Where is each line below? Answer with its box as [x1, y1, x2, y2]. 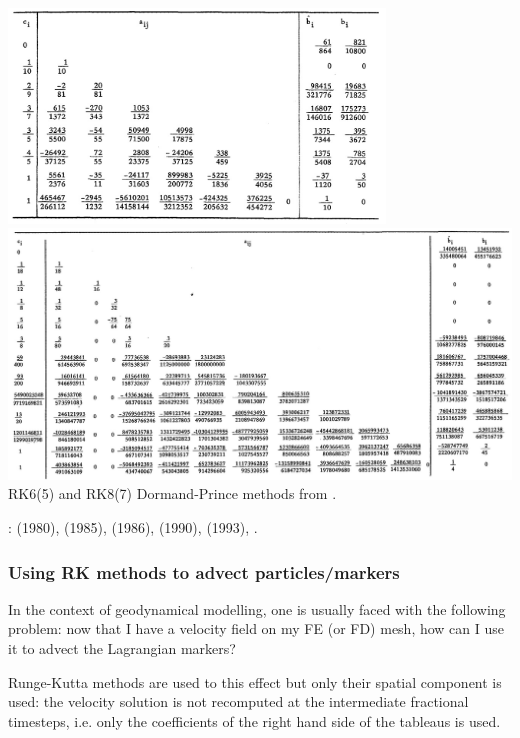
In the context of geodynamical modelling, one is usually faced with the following [8, 598, 506, 619]
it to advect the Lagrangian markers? [8, 638, 236, 659]
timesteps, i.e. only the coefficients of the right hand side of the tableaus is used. [8, 710, 501, 731]
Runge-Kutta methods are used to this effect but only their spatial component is [8, 671, 502, 692]
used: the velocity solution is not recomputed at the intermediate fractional [8, 691, 469, 712]
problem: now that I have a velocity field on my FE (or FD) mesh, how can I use [8, 618, 505, 639]
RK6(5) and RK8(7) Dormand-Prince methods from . [8, 483, 337, 504]
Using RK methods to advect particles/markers [8, 559, 400, 584]
